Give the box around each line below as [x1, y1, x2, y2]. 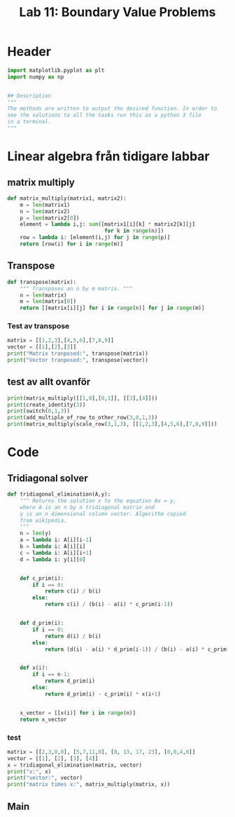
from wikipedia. [20, 517, 68, 524]
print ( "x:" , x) [7, 768, 52, 775]
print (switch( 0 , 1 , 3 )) [7, 407, 71, 414]
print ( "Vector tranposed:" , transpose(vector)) [7, 357, 149, 364]
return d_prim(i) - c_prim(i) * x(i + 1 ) [44, 690, 161, 698]
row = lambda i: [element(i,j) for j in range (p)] [20, 234, 171, 241]
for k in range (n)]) [104, 227, 164, 235]
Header [7, 43, 51, 60]
